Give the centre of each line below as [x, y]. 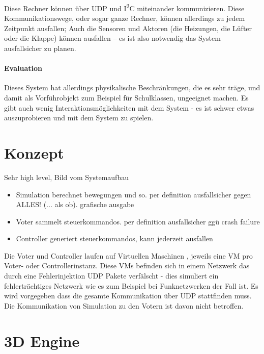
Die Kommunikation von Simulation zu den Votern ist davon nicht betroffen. [124, 305]
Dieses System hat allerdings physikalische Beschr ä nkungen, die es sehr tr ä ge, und [132, 87]
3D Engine [42, 340]
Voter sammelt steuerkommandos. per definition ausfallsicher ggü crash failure [138, 221]
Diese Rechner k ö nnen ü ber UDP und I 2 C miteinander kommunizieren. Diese [124, 7]
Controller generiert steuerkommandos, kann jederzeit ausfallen [114, 238]
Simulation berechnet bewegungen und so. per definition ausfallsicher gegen [134, 194]
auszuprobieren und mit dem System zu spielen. [79, 118]
